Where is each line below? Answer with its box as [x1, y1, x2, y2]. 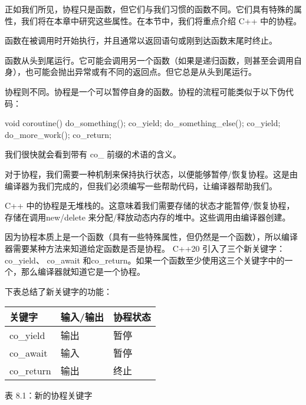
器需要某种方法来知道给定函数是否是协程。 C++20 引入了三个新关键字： [5, 242, 285, 254]
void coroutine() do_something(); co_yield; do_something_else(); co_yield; [5, 117, 281, 129]
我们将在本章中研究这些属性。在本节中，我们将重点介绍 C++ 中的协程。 [21, 14, 302, 27]
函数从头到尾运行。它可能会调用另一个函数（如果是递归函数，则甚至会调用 [5, 54, 294, 66]
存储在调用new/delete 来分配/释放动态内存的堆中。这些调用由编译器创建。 [5, 210, 291, 223]
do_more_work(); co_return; [5, 128, 112, 140]
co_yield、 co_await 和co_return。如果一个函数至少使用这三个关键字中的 [5, 253, 285, 266]
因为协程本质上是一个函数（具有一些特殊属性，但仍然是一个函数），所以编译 [5, 231, 298, 243]
